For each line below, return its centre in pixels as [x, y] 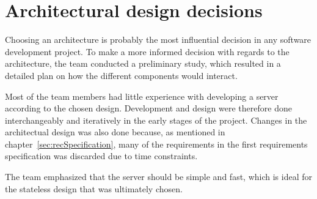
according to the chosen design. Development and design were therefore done [148, 108]
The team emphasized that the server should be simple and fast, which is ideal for [158, 177]
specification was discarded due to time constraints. [101, 156]
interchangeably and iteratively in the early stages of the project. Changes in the [156, 120]
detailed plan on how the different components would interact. [121, 75]
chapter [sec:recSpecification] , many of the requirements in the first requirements [156, 144]
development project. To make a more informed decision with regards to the [147, 51]
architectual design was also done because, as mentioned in [115, 132]
